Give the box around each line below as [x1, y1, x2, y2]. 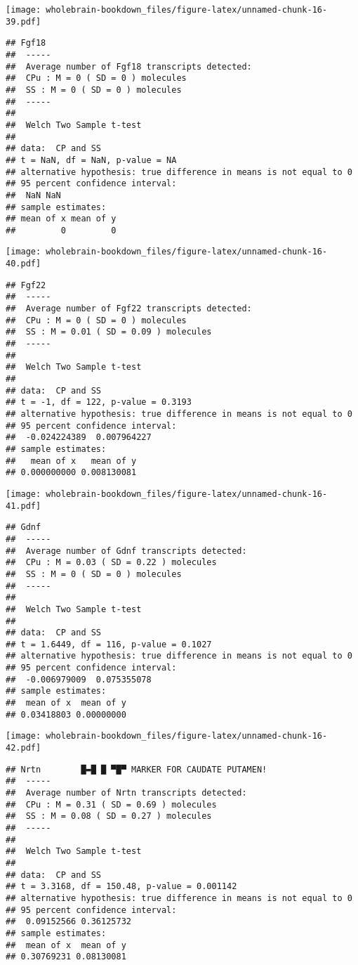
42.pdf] [6, 743, 41, 753]
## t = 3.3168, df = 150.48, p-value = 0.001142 [6, 881, 237, 892]
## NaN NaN [6, 190, 61, 200]
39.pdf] [6, 16, 41, 27]
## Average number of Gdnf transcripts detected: [6, 545, 247, 556]
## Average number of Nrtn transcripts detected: [6, 788, 247, 798]
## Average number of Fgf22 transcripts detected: [6, 304, 252, 314]
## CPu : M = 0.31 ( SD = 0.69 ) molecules [6, 799, 217, 810]
